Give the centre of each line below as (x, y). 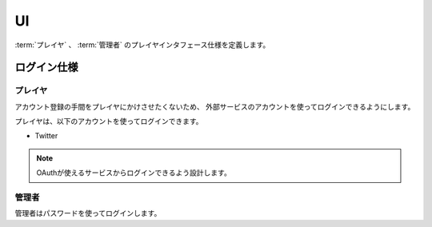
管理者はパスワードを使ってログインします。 (88, 213)
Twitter (46, 136)
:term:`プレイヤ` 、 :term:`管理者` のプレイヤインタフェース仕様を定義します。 (142, 45)
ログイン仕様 (46, 68)
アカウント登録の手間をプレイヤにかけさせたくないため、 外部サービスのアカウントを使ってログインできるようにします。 (215, 106)
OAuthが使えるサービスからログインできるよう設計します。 (134, 173)
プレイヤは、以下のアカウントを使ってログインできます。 (109, 121)
